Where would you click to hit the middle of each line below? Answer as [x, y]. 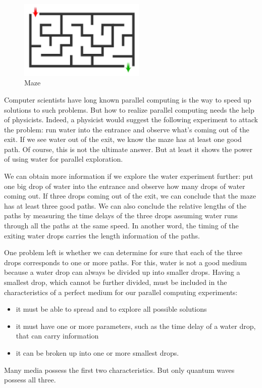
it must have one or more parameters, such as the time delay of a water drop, [136, 326]
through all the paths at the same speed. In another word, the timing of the [121, 226]
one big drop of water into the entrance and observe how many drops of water [125, 186]
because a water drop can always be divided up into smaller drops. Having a [122, 272]
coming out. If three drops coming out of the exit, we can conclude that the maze [130, 196]
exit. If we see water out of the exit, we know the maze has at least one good [123, 139]
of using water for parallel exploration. [64, 159]
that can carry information [57, 336]
